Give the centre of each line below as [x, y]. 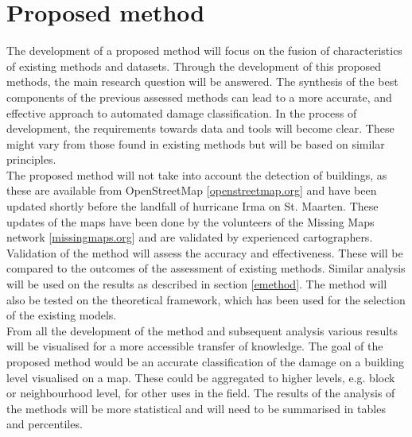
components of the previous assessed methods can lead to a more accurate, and [199, 97]
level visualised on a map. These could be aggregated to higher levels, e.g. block [201, 377]
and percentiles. [45, 424]
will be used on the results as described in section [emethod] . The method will [197, 284]
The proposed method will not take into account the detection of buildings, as [197, 174]
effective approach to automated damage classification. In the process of [182, 112]
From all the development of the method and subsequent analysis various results [202, 330]
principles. [31, 159]
